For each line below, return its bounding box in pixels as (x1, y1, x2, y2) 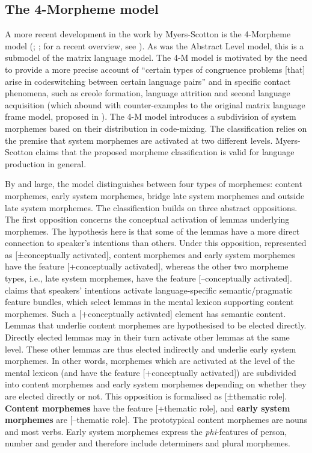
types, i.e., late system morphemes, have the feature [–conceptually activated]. (5, 272, 292, 285)
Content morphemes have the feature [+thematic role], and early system (5, 401, 290, 414)
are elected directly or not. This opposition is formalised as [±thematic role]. (5, 390, 287, 402)
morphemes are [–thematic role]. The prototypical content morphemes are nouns (5, 413, 308, 426)
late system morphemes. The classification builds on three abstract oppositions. (5, 201, 298, 214)
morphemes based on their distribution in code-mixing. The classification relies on (5, 122, 307, 134)
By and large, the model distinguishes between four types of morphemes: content (5, 177, 302, 190)
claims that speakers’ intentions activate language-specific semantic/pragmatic (5, 283, 293, 296)
